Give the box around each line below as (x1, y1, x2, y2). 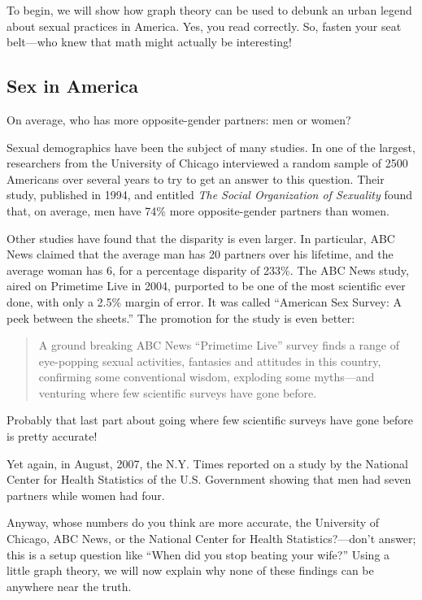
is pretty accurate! (7, 428, 98, 445)
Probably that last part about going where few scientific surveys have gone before (7, 411, 414, 428)
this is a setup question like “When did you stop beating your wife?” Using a (7, 546, 390, 563)
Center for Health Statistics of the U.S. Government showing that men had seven (7, 471, 411, 488)
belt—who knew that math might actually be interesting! (7, 33, 292, 50)
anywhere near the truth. (7, 577, 132, 594)
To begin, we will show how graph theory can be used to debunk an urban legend (7, 2, 412, 18)
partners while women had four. (7, 486, 165, 503)
